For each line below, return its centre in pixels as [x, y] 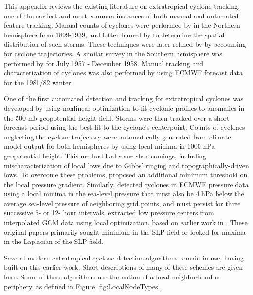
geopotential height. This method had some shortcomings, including [105, 155]
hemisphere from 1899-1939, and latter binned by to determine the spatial [114, 34]
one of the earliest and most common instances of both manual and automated [121, 15]
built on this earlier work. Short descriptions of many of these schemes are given [124, 267]
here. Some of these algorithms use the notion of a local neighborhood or [112, 277]
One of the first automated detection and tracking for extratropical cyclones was [124, 98]
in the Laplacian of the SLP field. [54, 241]
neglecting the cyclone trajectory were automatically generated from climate [117, 136]
